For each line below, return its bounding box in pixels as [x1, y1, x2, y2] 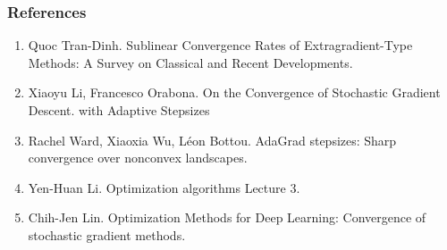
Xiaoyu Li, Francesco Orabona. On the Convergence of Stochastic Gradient [28, 83, 441, 102]
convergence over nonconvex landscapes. [28, 148, 248, 167]
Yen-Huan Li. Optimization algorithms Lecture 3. [28, 178, 300, 196]
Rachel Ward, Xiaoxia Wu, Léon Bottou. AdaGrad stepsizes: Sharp [28, 130, 397, 149]
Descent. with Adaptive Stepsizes [28, 101, 210, 119]
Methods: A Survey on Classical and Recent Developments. [28, 53, 353, 71]
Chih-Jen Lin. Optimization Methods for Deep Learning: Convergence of [28, 208, 426, 227]
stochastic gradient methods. [28, 225, 186, 244]
